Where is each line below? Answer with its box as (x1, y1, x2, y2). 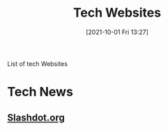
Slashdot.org (7, 111, 65, 123)
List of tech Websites (7, 59, 68, 67)
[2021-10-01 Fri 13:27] (86, 28, 148, 36)
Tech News (7, 84, 73, 100)
